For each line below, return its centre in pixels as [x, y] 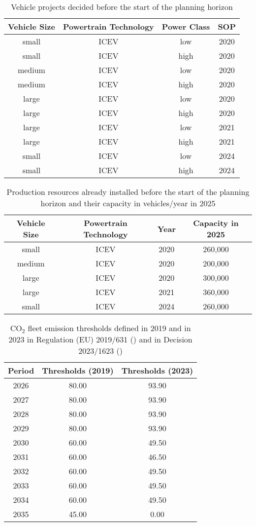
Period [21, 370]
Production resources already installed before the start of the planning [128, 192]
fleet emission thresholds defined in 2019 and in [109, 328]
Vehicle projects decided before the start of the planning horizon [122, 7]
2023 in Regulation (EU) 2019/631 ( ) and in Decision [100, 339]
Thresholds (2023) [157, 370]
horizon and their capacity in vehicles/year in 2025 [128, 203]
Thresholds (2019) [78, 370]
